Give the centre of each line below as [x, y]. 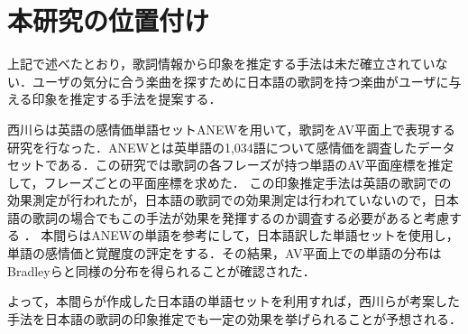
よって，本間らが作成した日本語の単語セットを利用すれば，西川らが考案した [234, 301]
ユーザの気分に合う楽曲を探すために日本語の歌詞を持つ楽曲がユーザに [240, 81]
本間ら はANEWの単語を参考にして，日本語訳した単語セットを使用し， [250, 235]
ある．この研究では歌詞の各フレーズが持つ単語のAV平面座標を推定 [255, 165]
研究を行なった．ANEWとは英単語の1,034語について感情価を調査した [212, 147]
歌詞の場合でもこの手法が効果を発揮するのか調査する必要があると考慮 [240, 217]
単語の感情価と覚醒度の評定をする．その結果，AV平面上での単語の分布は [225, 253]
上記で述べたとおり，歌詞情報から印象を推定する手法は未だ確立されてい [221, 64]
